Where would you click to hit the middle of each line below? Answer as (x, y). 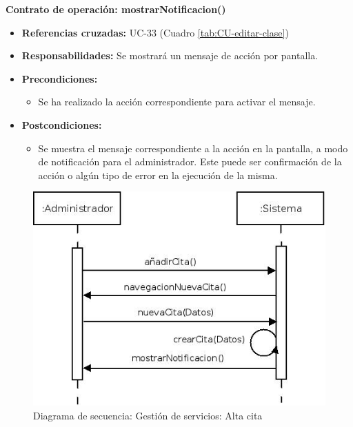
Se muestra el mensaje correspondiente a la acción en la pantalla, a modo (193, 148)
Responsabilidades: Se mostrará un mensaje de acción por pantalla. (170, 55)
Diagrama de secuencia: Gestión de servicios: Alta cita (148, 415)
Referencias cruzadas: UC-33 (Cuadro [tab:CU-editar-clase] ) (155, 32)
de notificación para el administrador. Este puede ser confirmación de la (190, 162)
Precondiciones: (60, 78)
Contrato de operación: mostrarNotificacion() (116, 9)
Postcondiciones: (62, 124)
